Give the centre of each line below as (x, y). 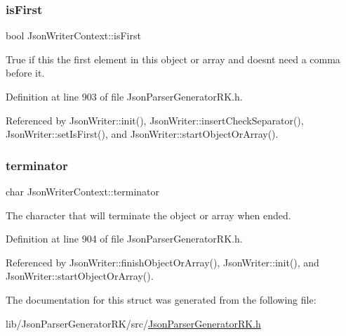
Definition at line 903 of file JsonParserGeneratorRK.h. (124, 96)
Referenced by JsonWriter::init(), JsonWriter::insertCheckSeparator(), (155, 120)
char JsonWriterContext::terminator (83, 191)
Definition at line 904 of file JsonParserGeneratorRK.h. (124, 239)
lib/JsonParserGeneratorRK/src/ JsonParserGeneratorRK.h (133, 323)
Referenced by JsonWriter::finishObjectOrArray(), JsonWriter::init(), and (162, 262)
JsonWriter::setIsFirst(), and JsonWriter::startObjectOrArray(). (142, 134)
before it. (25, 73)
